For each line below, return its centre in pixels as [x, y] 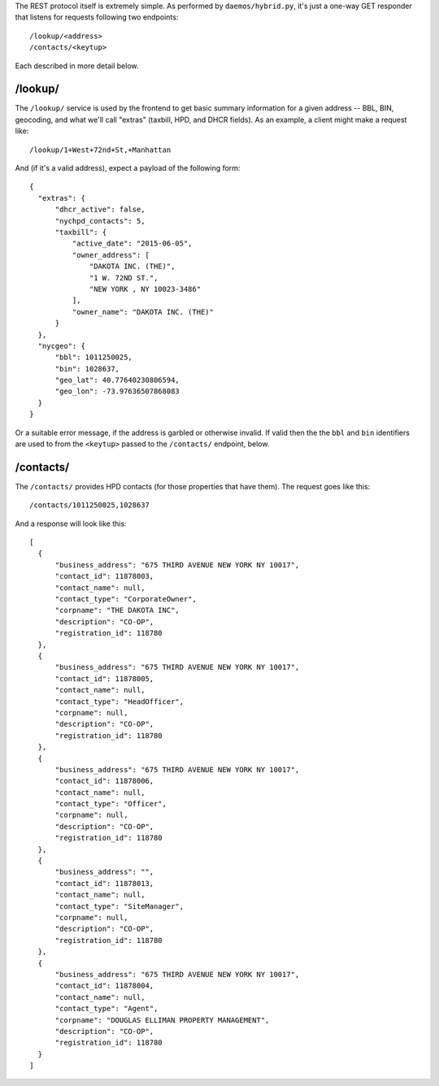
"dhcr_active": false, [100, 210]
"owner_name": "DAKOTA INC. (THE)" [143, 312]
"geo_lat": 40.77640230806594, [117, 380]
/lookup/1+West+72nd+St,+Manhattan [100, 150]
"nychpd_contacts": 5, [100, 221]
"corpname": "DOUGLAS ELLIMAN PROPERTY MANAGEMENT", [162, 1020]
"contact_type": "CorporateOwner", [126, 599]
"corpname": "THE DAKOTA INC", [117, 610]
